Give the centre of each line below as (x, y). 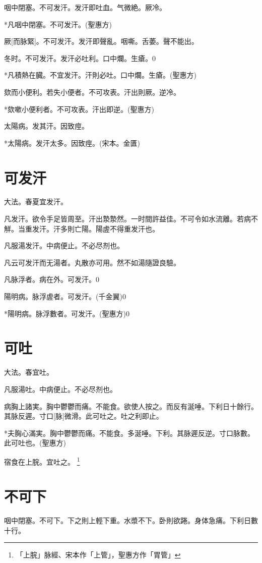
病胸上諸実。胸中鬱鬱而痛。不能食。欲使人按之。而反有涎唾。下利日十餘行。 (131, 406)
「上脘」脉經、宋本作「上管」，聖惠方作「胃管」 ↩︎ (98, 555)
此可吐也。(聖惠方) (35, 443)
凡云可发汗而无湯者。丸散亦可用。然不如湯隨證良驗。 (92, 262)
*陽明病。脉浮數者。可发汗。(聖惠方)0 (67, 313)
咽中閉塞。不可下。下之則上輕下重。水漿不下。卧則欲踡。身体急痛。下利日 (127, 520)
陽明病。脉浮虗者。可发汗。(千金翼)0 (65, 296)
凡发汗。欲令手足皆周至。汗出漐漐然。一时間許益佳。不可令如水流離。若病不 (131, 219)
